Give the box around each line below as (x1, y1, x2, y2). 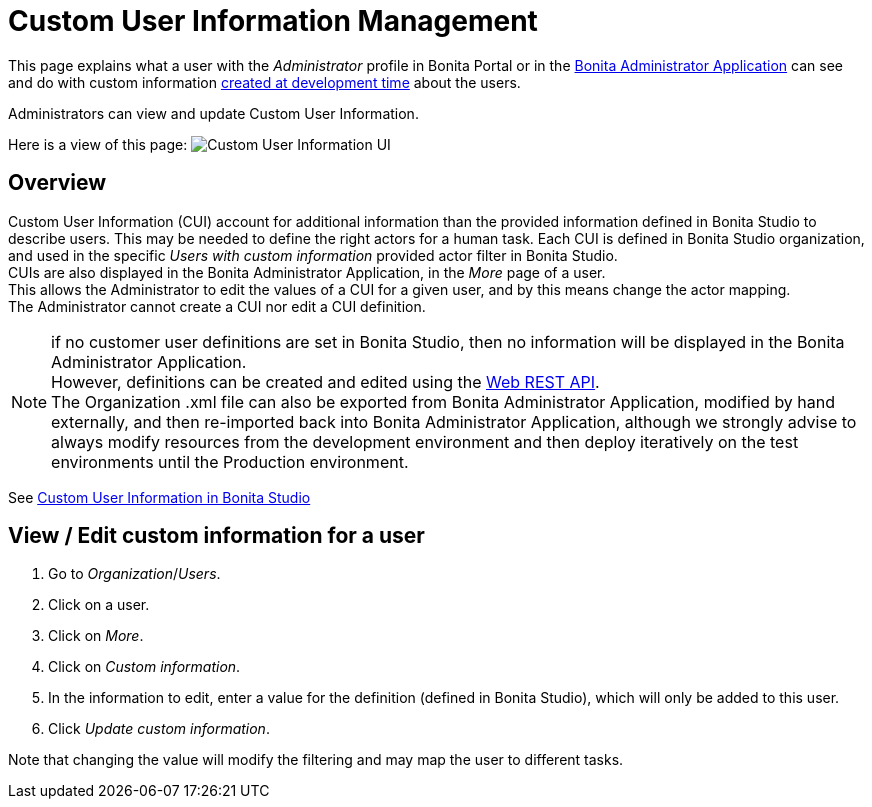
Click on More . (48, 627, 144, 645)
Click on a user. (48, 596, 150, 614)
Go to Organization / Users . (48, 565, 221, 583)
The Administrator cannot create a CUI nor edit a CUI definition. (8, 297, 426, 315)
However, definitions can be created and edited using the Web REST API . (51, 371, 600, 392)
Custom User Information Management (8, 4, 538, 38)
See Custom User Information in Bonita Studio (8, 488, 311, 506)
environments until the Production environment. (51, 451, 409, 472)
